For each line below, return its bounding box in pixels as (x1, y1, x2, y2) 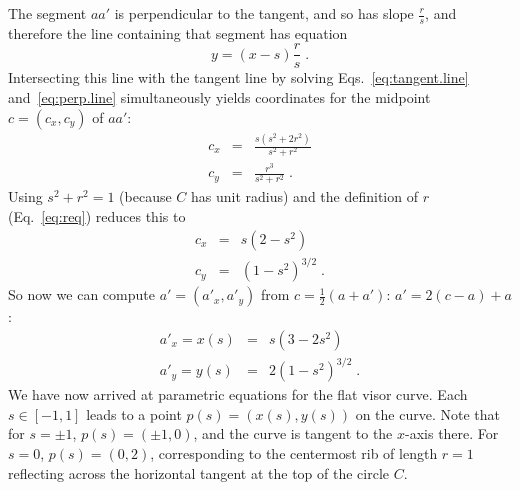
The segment (8, 3, 87, 23)
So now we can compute (8, 284, 155, 305)
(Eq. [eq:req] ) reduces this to (8, 205, 186, 226)
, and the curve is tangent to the (193, 423, 393, 444)
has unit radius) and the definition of (191, 186, 418, 207)
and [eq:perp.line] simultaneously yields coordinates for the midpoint (8, 87, 431, 108)
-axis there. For (405, 423, 499, 444)
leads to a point (86, 403, 182, 424)
